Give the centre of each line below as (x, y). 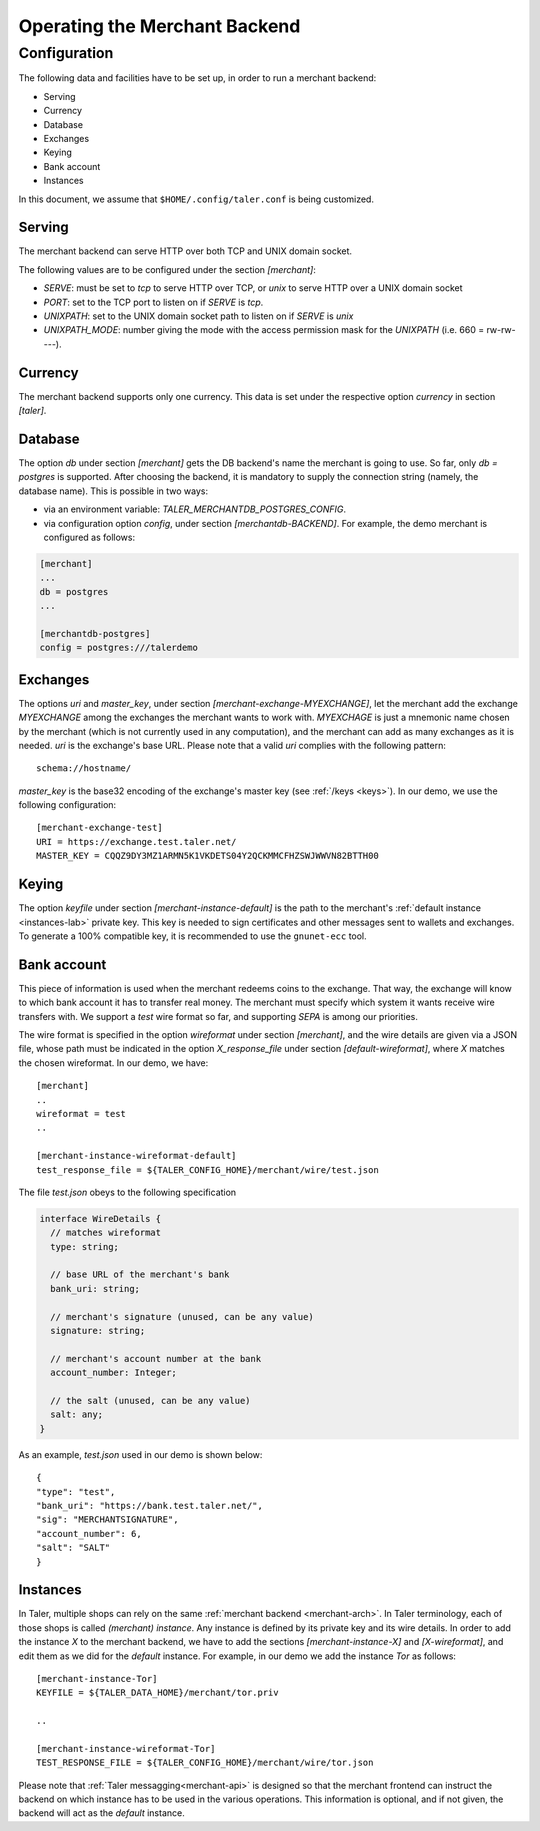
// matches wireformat (106, 1233)
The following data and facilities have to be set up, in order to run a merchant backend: (197, 78)
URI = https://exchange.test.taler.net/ (136, 841)
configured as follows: (89, 537)
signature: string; (98, 1331)
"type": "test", (76, 1491)
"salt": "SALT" (73, 1548)
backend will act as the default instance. (101, 1813)
